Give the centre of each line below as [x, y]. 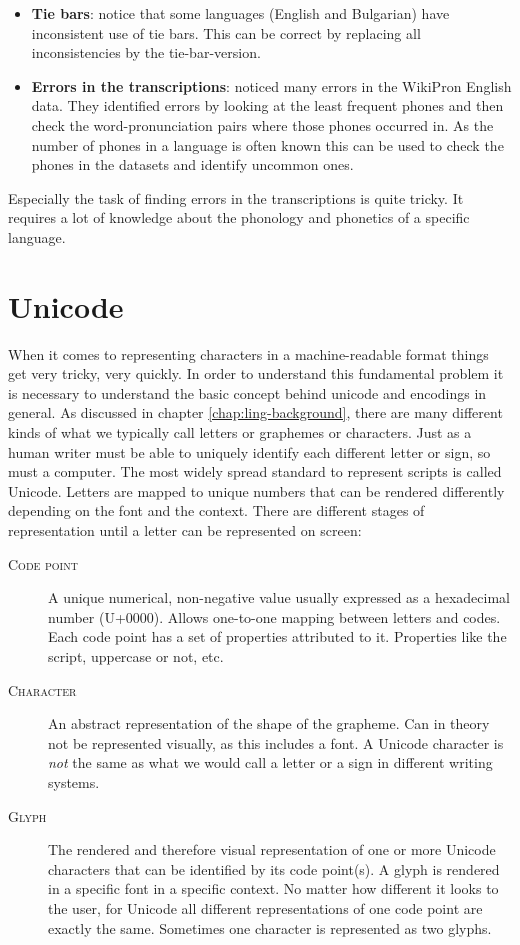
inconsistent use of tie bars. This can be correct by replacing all [226, 32]
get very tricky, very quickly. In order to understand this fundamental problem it [256, 373]
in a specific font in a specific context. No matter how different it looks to [273, 888]
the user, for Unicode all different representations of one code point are [265, 907]
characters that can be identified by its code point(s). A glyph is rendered [274, 868]
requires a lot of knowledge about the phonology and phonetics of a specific [239, 217]
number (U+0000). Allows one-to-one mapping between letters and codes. [274, 616]
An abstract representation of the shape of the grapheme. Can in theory [269, 723]
